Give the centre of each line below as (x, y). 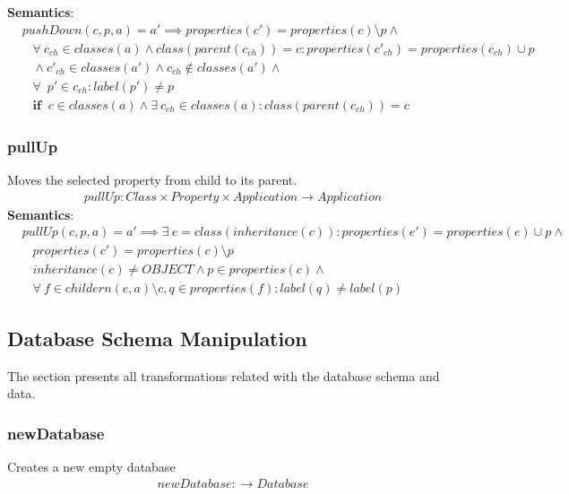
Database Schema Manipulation (157, 338)
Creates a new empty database (91, 466)
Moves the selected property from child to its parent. (152, 179)
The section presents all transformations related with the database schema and (224, 375)
